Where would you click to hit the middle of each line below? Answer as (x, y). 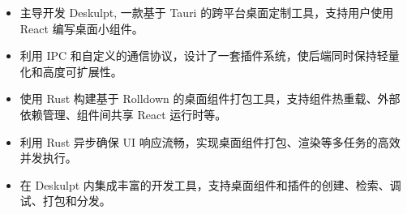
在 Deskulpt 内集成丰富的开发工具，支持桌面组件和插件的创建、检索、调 (210, 184)
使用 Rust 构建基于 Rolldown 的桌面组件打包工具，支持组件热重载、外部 (210, 98)
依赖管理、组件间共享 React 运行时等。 (123, 114)
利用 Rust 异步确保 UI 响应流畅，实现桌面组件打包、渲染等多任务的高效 (210, 141)
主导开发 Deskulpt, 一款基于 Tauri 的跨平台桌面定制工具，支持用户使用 (207, 12)
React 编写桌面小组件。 (81, 28)
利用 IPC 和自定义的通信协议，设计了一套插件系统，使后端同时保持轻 (204, 56)
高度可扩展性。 (82, 71)
